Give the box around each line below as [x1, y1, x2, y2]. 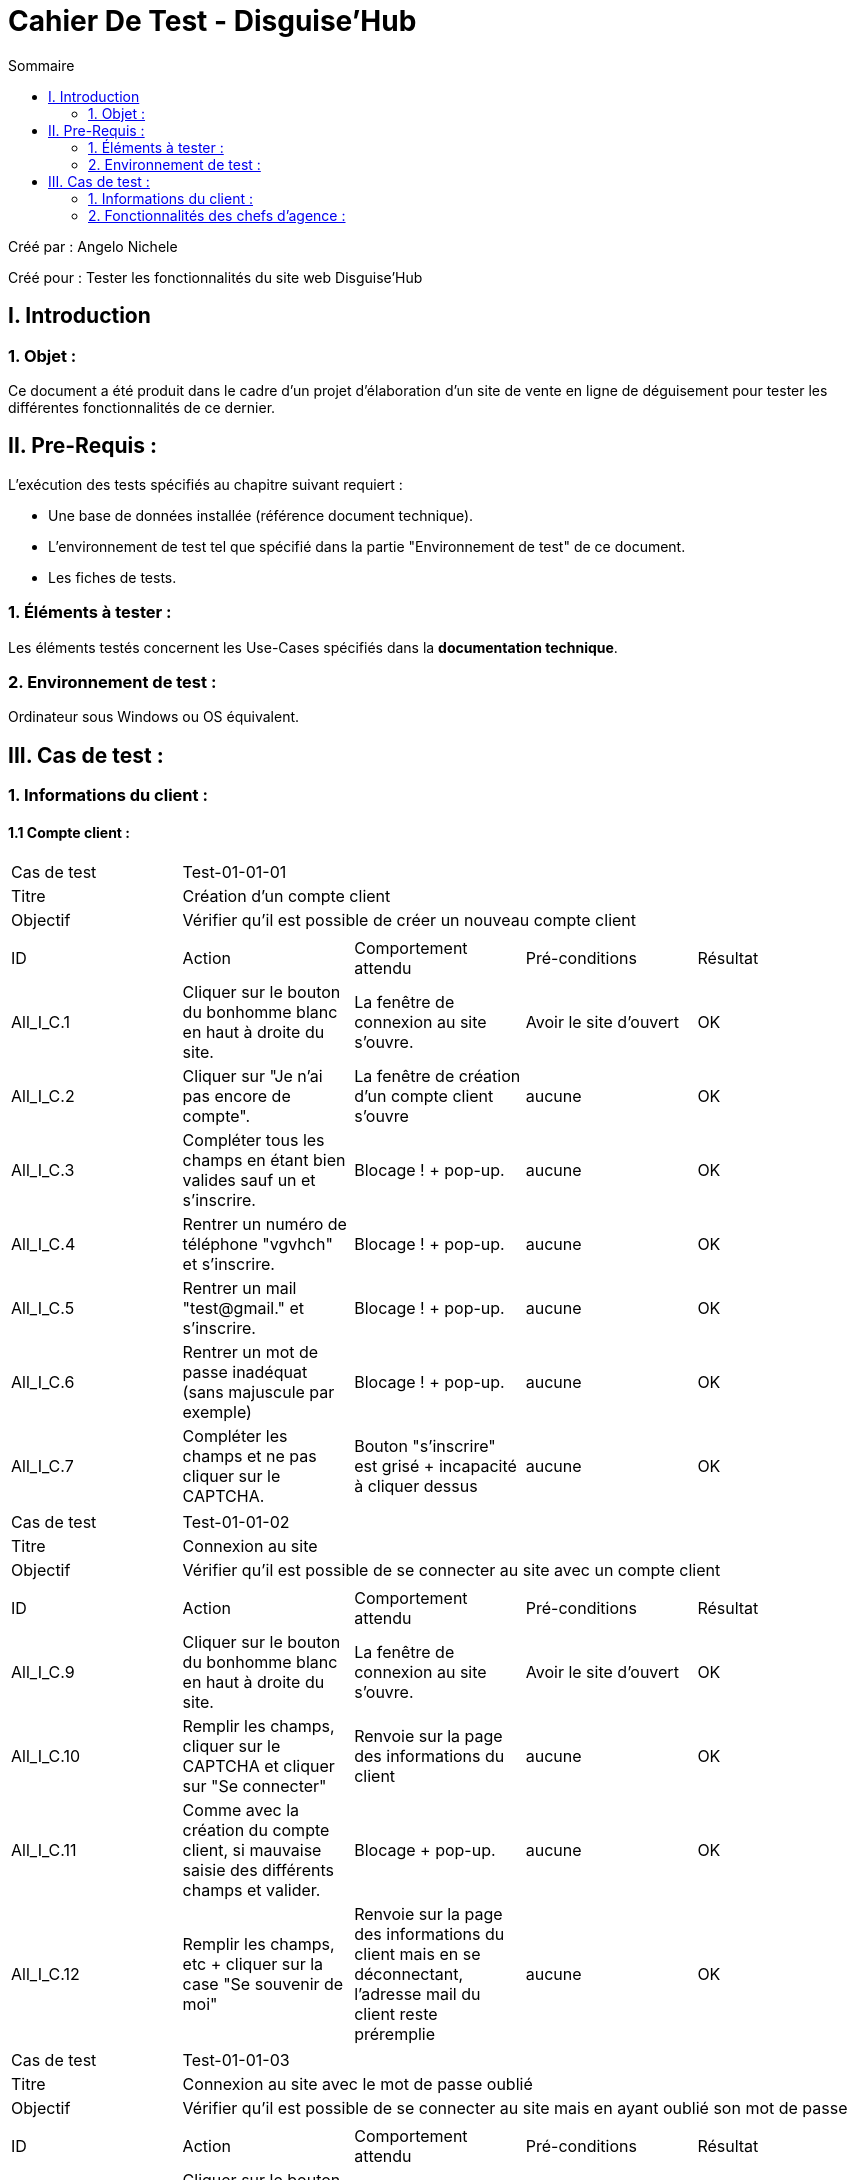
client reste [354, 2004, 438, 2025]
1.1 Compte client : [8, 823, 130, 841]
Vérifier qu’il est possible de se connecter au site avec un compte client [182, 1560, 721, 1581]
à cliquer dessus [354, 1476, 478, 1497]
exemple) [182, 1402, 252, 1423]
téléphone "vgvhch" [182, 1234, 333, 1255]
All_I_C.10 [11, 1746, 81, 1767]
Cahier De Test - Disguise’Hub [8, 4, 417, 38]
